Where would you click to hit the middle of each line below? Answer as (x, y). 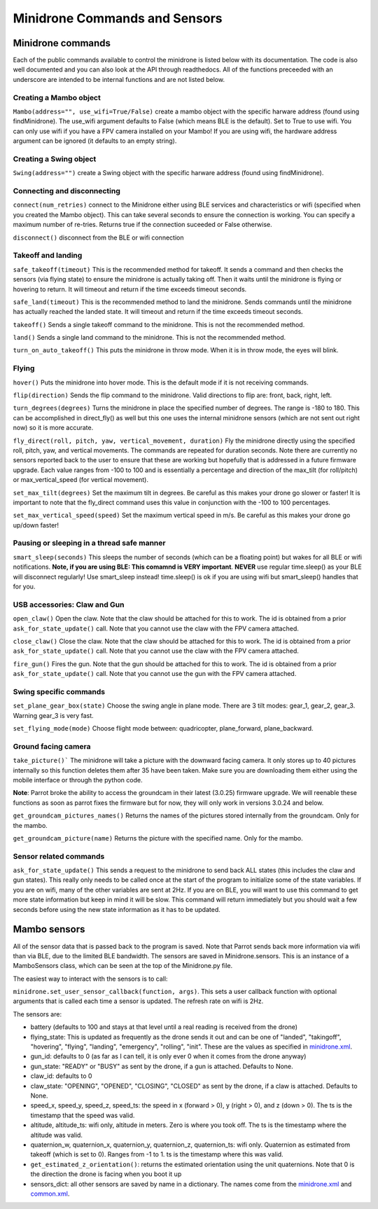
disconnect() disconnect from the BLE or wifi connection (98, 237)
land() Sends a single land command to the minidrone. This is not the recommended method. (149, 338)
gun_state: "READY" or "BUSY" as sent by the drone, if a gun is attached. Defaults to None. (162, 1066)
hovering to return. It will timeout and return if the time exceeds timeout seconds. (130, 289)
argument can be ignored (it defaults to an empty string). (95, 141)
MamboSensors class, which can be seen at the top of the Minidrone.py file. (123, 966)
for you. (24, 587)
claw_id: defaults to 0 (61, 1076)
